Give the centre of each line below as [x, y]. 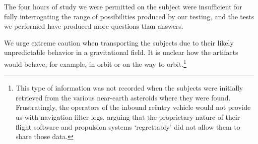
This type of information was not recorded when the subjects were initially [129, 88]
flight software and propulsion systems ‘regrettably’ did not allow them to [128, 126]
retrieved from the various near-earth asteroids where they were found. [123, 97]
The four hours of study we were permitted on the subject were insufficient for [123, 6]
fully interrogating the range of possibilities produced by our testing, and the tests [129, 16]
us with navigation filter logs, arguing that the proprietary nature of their [128, 117]
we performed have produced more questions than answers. [94, 26]
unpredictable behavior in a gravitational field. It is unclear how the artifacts [121, 52]
